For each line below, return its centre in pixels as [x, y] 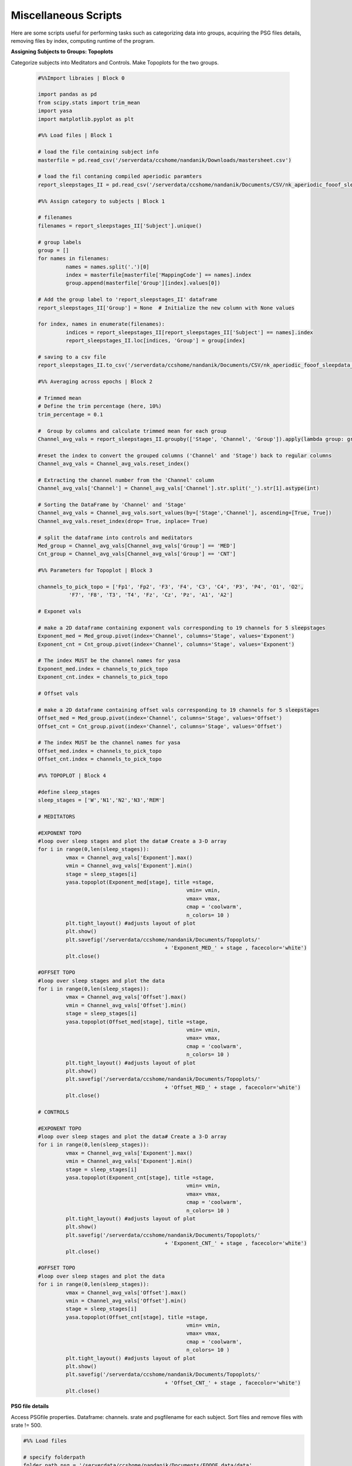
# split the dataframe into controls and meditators [115, 537]
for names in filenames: [74, 259]
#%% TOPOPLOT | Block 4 [72, 775]
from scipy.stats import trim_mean [89, 102]
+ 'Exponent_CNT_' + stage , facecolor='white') [236, 1243]
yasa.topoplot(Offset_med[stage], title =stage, [137, 1022]
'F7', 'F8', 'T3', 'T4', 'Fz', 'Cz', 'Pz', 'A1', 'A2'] [150, 595]
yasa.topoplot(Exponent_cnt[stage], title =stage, [140, 1178]
